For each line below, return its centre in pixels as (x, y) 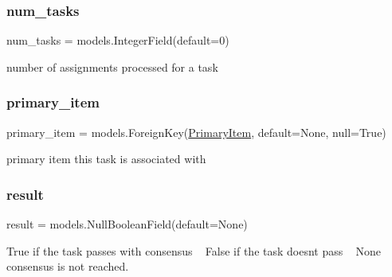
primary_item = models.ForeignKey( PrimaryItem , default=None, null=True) (196, 132)
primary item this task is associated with (106, 159)
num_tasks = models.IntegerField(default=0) (118, 40)
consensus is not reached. (68, 266)
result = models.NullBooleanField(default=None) (127, 224)
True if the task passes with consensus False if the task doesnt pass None (194, 250)
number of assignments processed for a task (112, 66)
